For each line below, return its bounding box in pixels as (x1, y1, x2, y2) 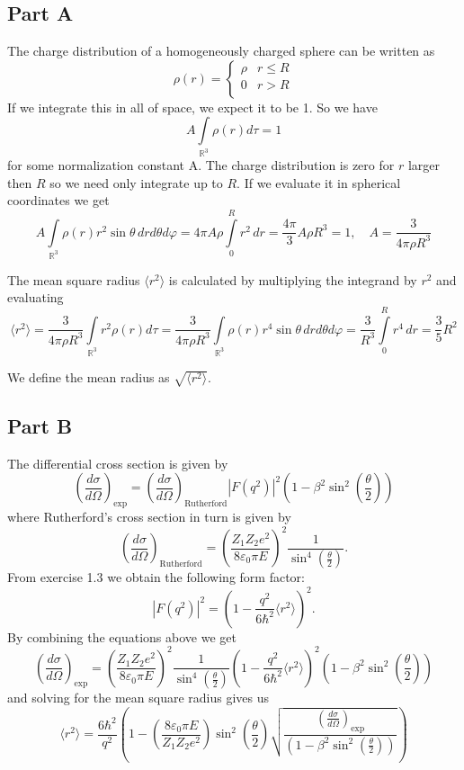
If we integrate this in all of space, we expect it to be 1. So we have (7, 97, 378, 116)
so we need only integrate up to (49, 173, 223, 192)
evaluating (7, 288, 64, 307)
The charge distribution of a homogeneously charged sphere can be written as (7, 41, 435, 60)
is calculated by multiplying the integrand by (168, 270, 417, 289)
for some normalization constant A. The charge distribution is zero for (7, 156, 395, 175)
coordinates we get (7, 191, 110, 210)
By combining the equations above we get (7, 627, 236, 646)
